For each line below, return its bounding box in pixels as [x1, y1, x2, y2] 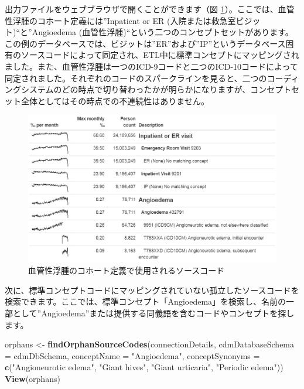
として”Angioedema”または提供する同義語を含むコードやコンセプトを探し [12, 306, 295, 319]
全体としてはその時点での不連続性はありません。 [21, 94, 209, 107]
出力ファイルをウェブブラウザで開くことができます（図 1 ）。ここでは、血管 [5, 3, 295, 15]
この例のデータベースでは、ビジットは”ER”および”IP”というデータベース [5, 37, 286, 49]
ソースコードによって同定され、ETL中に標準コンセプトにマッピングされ [21, 49, 299, 61]
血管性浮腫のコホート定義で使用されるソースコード [28, 264, 225, 277]
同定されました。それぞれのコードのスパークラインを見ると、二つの [5, 71, 267, 84]
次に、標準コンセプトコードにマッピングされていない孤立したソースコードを [5, 284, 299, 296]
